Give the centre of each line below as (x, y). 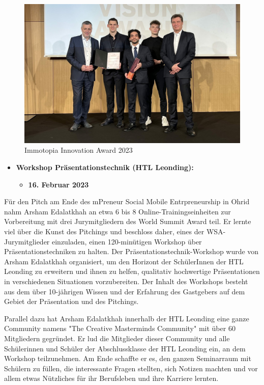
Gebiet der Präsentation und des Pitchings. (71, 301)
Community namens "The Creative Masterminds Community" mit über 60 (120, 328)
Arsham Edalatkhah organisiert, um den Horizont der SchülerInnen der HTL (124, 261)
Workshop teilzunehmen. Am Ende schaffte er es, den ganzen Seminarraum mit (128, 358)
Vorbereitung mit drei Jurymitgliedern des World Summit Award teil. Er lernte (128, 221)
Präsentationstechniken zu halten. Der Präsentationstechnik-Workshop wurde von (131, 251)
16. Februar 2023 (58, 184)
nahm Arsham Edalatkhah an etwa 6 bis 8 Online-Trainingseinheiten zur (118, 211)
